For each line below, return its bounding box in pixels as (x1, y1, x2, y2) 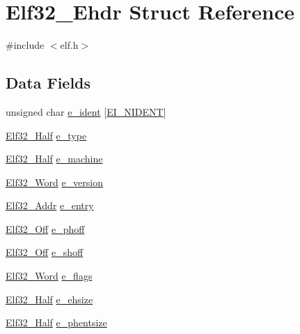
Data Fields (6, 72, 91, 93)
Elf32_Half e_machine (6, 151, 103, 166)
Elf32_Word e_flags (6, 268, 93, 283)
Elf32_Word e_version (6, 174, 104, 189)
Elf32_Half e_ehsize (6, 291, 93, 306)
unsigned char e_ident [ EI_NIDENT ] (6, 104, 166, 119)
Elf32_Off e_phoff (6, 221, 85, 236)
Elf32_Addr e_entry (6, 198, 94, 213)
